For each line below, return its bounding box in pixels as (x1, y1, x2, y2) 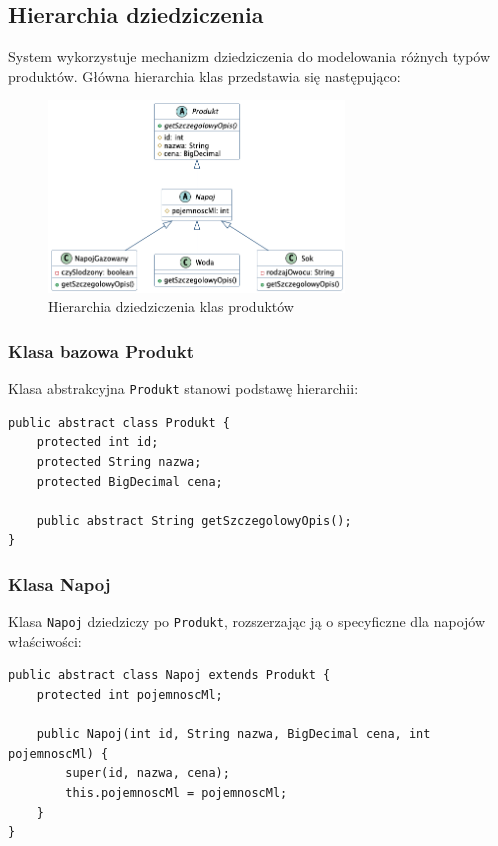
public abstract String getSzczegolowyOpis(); (36, 513, 352, 528)
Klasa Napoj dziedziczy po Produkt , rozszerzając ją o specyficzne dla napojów (8, 611, 486, 632)
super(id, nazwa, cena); (65, 766, 230, 781)
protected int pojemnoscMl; (36, 687, 223, 702)
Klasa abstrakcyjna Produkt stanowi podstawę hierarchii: (8, 378, 359, 399)
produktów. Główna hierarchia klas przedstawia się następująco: (8, 65, 401, 86)
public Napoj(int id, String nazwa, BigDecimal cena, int (36, 727, 431, 742)
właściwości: (8, 630, 82, 651)
